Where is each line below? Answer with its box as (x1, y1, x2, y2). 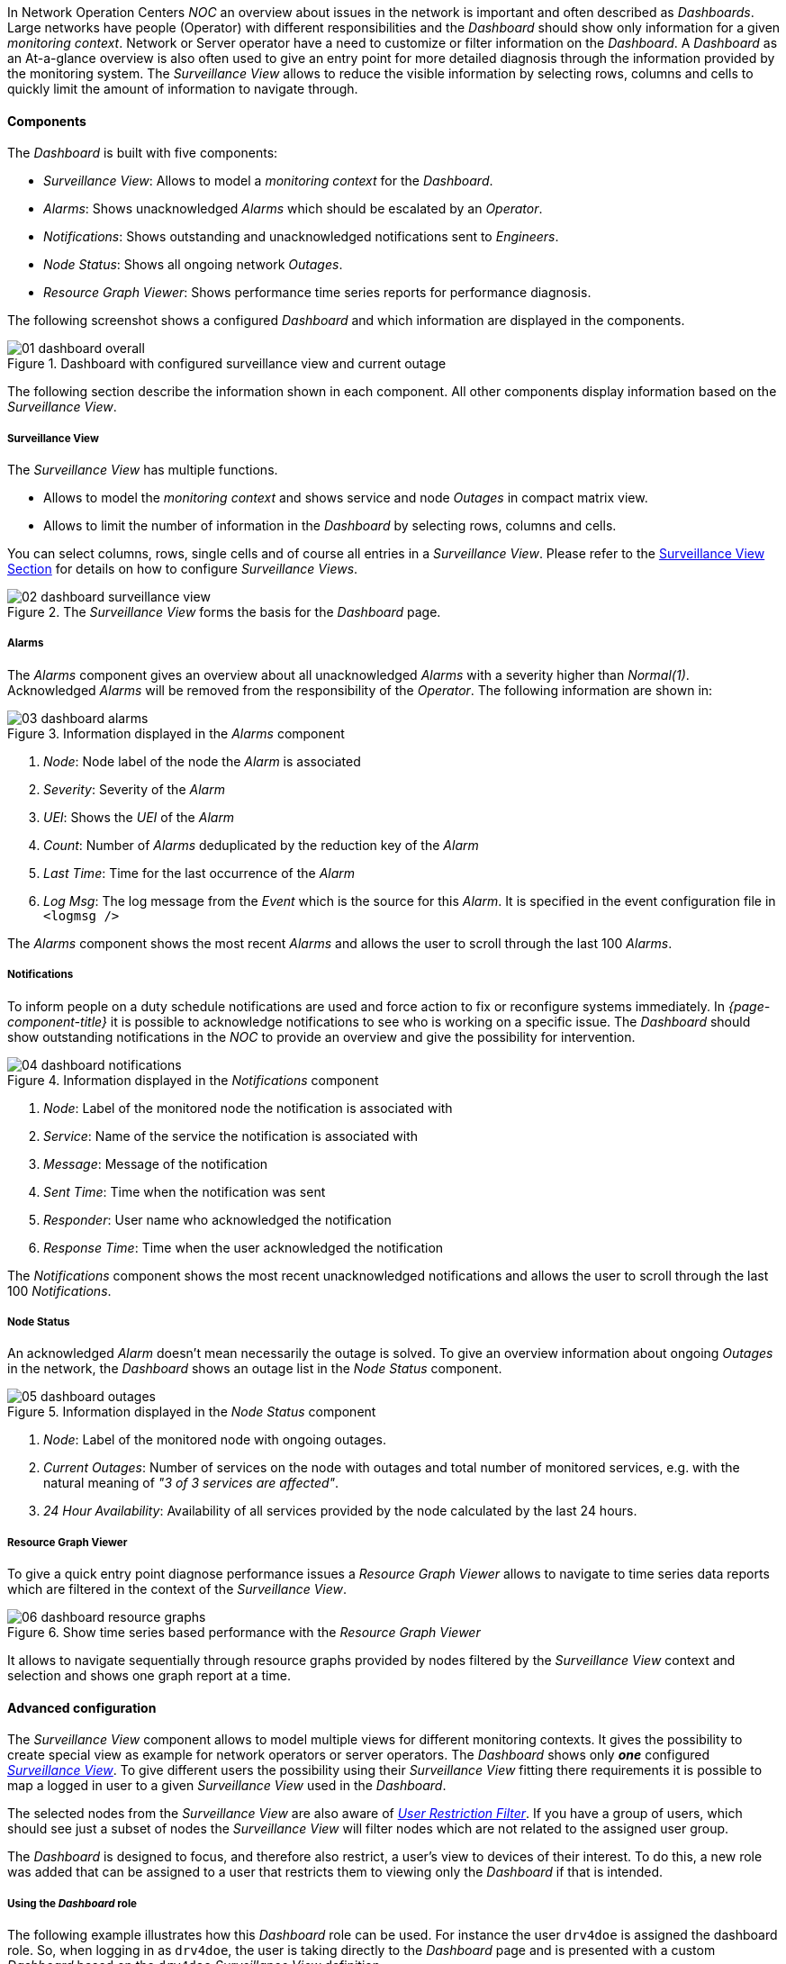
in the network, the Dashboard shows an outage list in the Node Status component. (7, 1361, 502, 1377)
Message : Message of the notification (43, 1155, 268, 1172)
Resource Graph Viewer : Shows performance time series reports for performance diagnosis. (43, 285, 592, 301)
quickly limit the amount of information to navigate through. (7, 81, 358, 96)
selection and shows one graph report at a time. (7, 1668, 291, 1684)
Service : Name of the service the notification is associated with (43, 1127, 419, 1144)
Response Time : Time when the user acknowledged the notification (43, 1239, 444, 1255)
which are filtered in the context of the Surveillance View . (7, 1581, 348, 1597)
